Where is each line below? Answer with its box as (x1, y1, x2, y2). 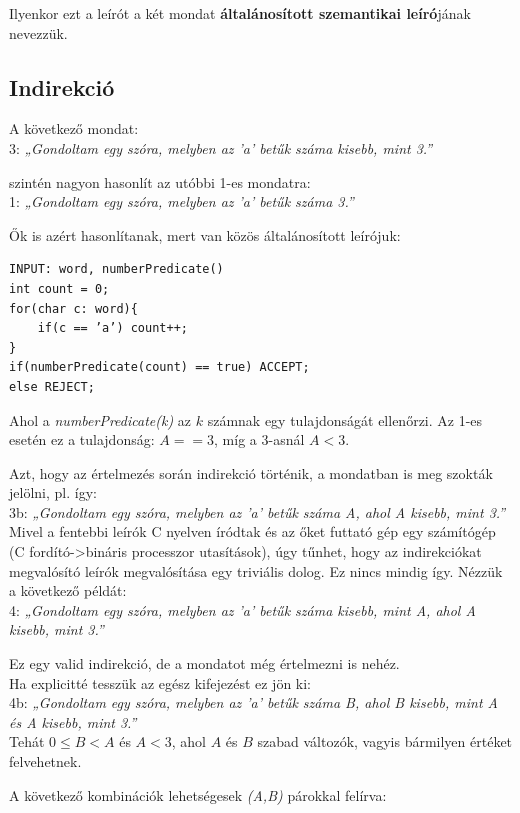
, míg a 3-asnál (214, 429, 305, 450)
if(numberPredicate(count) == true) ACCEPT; (9, 360, 310, 375)
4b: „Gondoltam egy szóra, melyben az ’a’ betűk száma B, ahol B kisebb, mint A (9, 692, 498, 713)
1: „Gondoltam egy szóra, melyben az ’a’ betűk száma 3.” (9, 191, 354, 212)
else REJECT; (9, 379, 95, 394)
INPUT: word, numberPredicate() (9, 262, 224, 277)
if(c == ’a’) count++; (37, 321, 188, 336)
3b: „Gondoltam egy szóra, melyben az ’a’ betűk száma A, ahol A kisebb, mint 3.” (9, 501, 506, 522)
